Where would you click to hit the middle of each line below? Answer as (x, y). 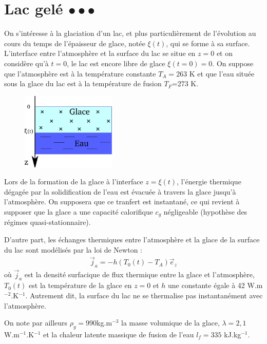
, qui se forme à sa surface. (208, 43)
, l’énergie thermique (209, 181)
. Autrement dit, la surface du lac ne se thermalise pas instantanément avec (144, 295)
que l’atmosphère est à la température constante (80, 73)
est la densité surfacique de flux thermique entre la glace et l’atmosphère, (139, 274)
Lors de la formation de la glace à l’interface (74, 181)
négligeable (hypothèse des (205, 212)
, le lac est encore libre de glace (116, 63)
